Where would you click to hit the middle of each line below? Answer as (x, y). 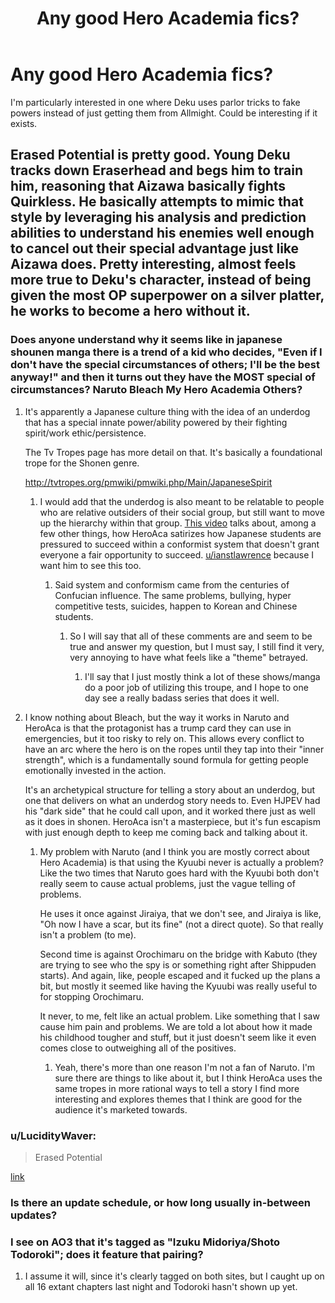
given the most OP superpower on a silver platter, (167, 295)
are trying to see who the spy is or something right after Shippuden (178, 964)
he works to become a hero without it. (130, 311)
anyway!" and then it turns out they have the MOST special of (163, 377)
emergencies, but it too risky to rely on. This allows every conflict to (164, 738)
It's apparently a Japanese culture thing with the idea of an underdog (167, 411)
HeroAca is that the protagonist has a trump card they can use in (158, 728)
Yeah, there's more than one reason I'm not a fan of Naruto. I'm (185, 1067)
